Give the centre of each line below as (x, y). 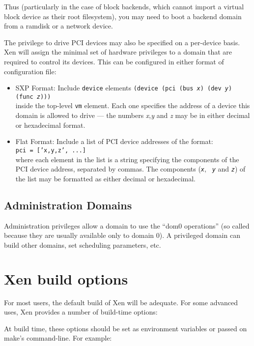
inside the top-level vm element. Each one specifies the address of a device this (133, 105)
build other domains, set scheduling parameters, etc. (83, 245)
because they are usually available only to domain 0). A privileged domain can (122, 235)
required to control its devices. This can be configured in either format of (114, 61)
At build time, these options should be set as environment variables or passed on (126, 328)
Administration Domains (68, 205)
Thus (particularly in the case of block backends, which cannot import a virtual (124, 6)
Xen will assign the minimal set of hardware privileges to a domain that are (118, 52)
